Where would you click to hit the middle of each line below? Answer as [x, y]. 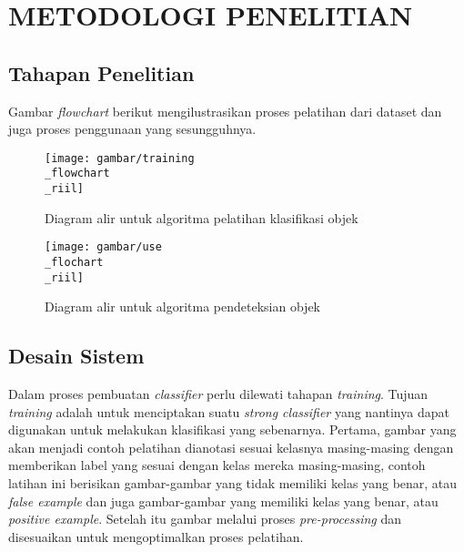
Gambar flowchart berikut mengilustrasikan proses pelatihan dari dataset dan [225, 111]
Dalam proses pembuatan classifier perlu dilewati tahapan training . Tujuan [218, 394]
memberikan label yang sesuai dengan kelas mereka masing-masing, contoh [217, 465]
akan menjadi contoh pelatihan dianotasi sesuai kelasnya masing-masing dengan [231, 447]
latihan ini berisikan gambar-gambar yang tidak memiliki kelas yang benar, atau [233, 483]
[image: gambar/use [103, 247]
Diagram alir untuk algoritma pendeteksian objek [182, 307]
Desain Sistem [76, 356]
